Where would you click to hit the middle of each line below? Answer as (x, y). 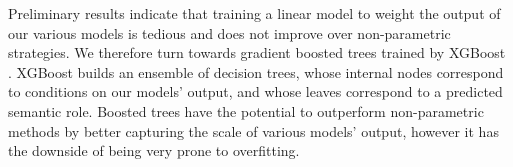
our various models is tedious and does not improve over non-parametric (229, 32)
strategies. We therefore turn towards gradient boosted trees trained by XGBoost (257, 52)
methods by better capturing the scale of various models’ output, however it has (253, 130)
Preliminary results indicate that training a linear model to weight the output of (254, 13)
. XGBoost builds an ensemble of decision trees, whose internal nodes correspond (256, 71)
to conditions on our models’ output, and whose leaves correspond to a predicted (255, 91)
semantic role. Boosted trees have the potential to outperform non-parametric (246, 110)
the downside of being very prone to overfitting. (154, 150)
